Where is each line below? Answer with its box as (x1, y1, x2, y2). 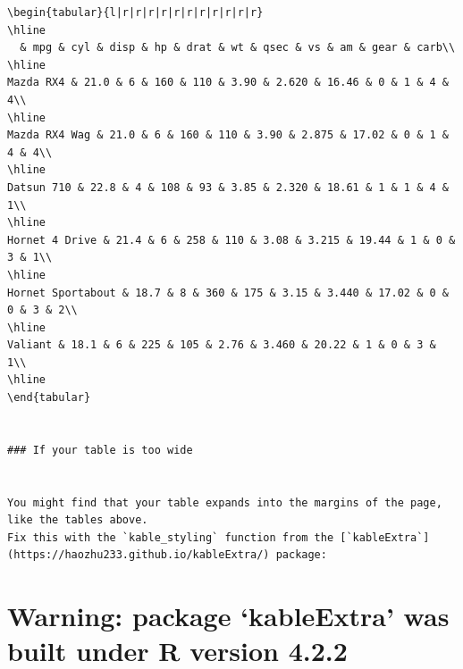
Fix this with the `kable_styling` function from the (7, 531, 334, 544)
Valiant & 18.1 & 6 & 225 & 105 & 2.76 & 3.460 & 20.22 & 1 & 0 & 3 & (7, 339, 436, 352)
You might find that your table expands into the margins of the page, (7, 496, 442, 509)
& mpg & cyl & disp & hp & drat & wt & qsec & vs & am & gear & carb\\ (20, 41, 456, 54)
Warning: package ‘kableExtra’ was (7, 598, 450, 634)
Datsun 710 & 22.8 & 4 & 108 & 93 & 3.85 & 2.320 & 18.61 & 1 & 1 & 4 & (7, 180, 449, 194)
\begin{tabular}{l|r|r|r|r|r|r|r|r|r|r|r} (7, 6, 264, 19)
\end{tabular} (7, 391, 91, 405)
